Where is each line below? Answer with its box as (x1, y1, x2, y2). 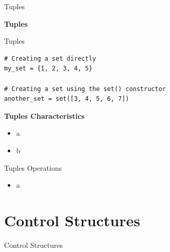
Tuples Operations (4, 162, 62, 173)
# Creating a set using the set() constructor (4, 85, 166, 93)
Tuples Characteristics (4, 110, 85, 121)
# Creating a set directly (4, 55, 96, 62)
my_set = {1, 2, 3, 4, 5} (4, 65, 92, 73)
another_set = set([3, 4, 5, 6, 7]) (4, 95, 129, 103)
